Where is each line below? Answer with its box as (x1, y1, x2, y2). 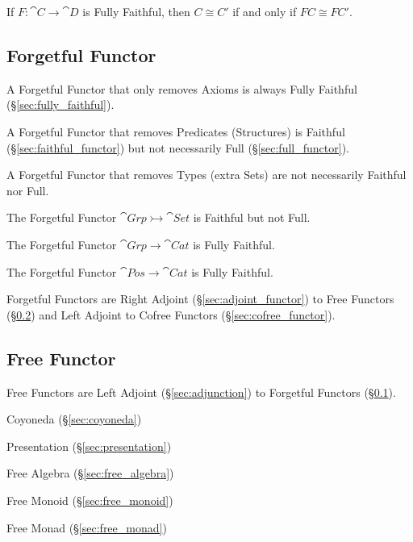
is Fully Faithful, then (82, 3, 190, 19)
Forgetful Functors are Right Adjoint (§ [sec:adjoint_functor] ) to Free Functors (6, 290, 394, 307)
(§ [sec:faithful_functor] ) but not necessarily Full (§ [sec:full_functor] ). (6, 139, 349, 156)
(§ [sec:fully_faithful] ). (6, 96, 115, 113)
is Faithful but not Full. (193, 209, 311, 226)
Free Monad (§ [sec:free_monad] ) (6, 519, 167, 536)
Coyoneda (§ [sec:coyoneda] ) (6, 411, 142, 427)
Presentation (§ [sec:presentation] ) (6, 437, 172, 454)
